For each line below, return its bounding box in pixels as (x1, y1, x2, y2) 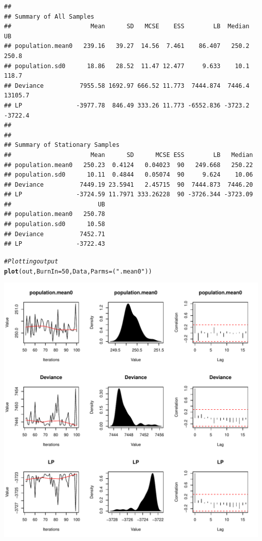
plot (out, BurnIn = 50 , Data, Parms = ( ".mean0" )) (4, 267, 152, 275)
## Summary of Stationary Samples (4, 141, 120, 149)
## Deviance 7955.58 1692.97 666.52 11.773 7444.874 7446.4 (4, 82, 249, 89)
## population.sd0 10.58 (4, 221, 105, 228)
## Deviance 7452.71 (4, 230, 105, 238)
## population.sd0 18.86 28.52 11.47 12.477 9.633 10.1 (4, 62, 249, 70)
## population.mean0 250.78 (4, 210, 105, 218)
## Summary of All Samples (4, 13, 94, 20)
